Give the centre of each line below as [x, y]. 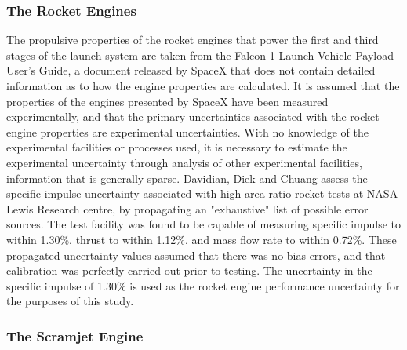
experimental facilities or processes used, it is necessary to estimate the [177, 147]
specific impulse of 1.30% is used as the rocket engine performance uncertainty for [203, 285]
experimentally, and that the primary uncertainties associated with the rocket [193, 117]
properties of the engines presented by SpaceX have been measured [167, 101]
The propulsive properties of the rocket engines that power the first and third [193, 40]
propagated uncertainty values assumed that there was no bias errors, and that [196, 255]
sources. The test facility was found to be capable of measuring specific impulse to [204, 224]
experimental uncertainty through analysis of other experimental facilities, [184, 162]
